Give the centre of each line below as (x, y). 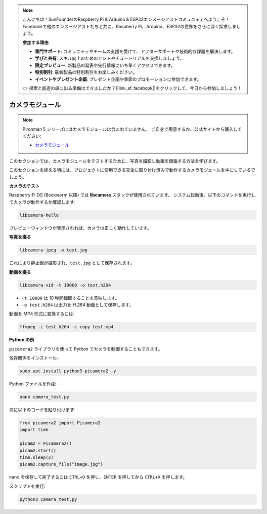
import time (34, 430)
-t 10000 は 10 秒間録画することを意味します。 (70, 298)
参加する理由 (36, 42)
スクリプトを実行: (27, 486)
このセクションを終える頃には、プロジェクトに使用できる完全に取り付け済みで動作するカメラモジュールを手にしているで (132, 170)
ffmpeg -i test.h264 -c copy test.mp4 (67, 327)
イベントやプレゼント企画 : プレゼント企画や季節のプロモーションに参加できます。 (118, 79)
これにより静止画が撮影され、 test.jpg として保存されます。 (72, 263)
